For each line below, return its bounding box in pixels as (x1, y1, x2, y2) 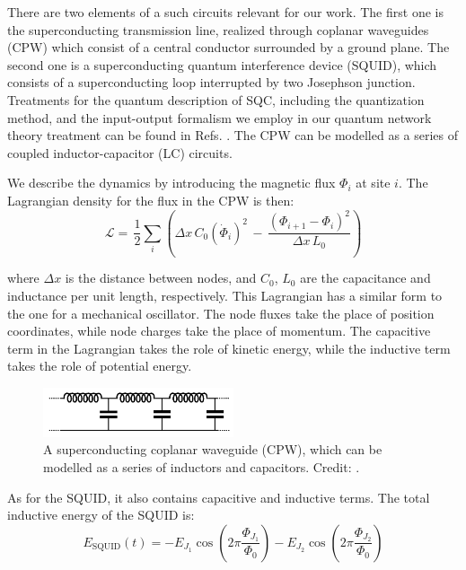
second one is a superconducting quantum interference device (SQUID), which (7, 55, 437, 74)
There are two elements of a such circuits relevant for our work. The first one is (7, 3, 444, 21)
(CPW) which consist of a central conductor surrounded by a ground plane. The (7, 38, 450, 57)
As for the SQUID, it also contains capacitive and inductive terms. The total (7, 487, 430, 506)
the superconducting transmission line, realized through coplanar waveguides (7, 20, 429, 39)
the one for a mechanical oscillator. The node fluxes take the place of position (7, 303, 435, 322)
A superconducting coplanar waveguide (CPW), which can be (43, 440, 382, 459)
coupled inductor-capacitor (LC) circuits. (7, 143, 233, 162)
